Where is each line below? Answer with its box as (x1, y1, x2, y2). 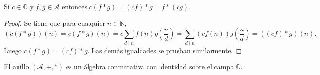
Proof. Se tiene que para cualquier (4, 17, 106, 28)
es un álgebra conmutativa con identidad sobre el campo (66, 61, 234, 72)
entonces (62, 1, 87, 11)
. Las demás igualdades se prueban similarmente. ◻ (87, 45, 242, 55)
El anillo (4, 61, 29, 72)
